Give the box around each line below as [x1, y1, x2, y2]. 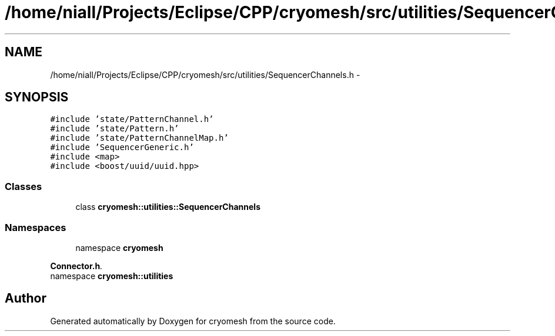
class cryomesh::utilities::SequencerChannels [75, 202, 260, 212]
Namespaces [5, 221, 66, 233]
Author [5, 291, 46, 306]
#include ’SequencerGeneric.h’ [50, 142, 194, 152]
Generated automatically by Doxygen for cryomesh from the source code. [50, 315, 336, 326]
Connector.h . [50, 260, 103, 271]
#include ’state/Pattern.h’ [50, 124, 179, 134]
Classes [5, 180, 42, 192]
